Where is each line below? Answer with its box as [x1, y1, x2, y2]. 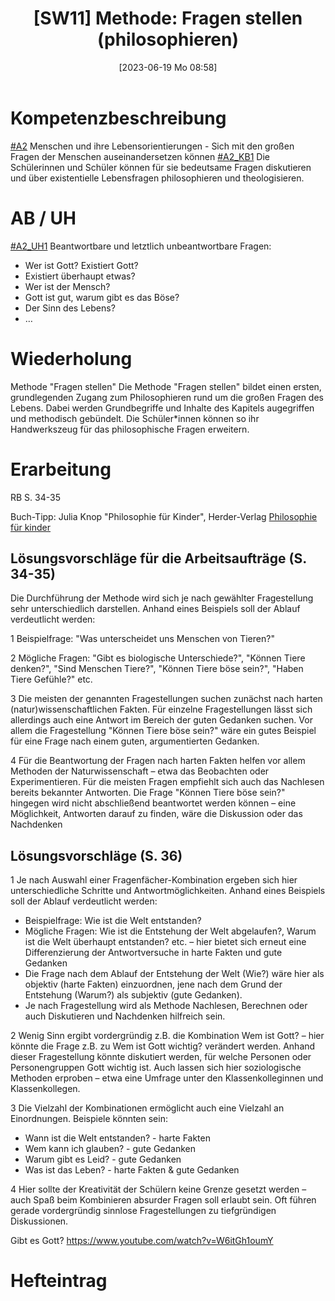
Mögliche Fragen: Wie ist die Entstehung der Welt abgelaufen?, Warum [24, 925, 317, 937]
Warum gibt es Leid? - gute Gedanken [24, 1153, 182, 1166]
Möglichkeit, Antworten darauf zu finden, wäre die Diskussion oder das [10, 808, 303, 820]
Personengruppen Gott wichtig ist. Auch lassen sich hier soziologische [10, 1062, 302, 1074]
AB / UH [10, 207, 77, 229]
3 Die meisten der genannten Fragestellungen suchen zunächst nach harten [10, 693, 323, 705]
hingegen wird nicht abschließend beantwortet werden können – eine [10, 797, 297, 809]
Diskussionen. [10, 1215, 69, 1227]
